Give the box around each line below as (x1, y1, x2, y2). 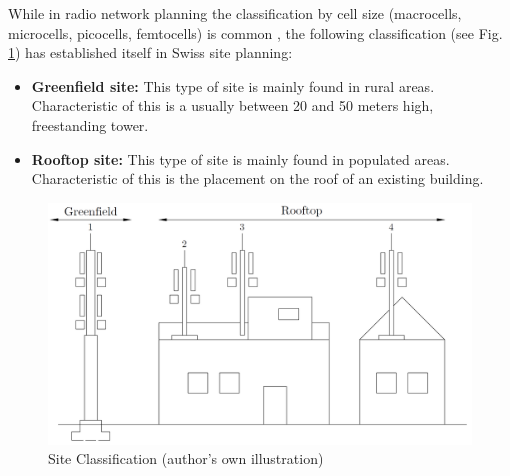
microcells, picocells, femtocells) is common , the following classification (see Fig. (8, 22, 503, 43)
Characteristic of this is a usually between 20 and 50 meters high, (31, 95, 434, 116)
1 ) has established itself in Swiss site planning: (8, 42, 293, 63)
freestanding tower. (31, 114, 149, 135)
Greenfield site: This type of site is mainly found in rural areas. (31, 75, 435, 96)
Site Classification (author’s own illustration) (48, 448, 324, 469)
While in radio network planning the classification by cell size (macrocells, (8, 3, 462, 23)
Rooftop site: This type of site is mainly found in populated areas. (31, 148, 450, 169)
